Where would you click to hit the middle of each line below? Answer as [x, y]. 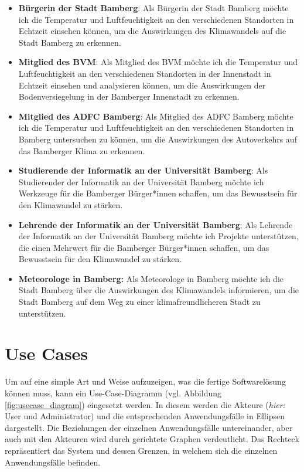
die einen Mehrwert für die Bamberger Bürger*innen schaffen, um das [144, 247]
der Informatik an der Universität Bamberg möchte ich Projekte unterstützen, [158, 236]
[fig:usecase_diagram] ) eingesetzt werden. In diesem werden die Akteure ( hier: [145, 404]
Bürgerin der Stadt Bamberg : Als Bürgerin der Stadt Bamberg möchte [153, 8]
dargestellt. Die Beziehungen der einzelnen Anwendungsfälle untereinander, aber [149, 427]
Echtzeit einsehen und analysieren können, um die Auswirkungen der [142, 85]
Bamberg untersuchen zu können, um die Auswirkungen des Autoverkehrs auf [158, 139]
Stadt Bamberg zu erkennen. [70, 42]
